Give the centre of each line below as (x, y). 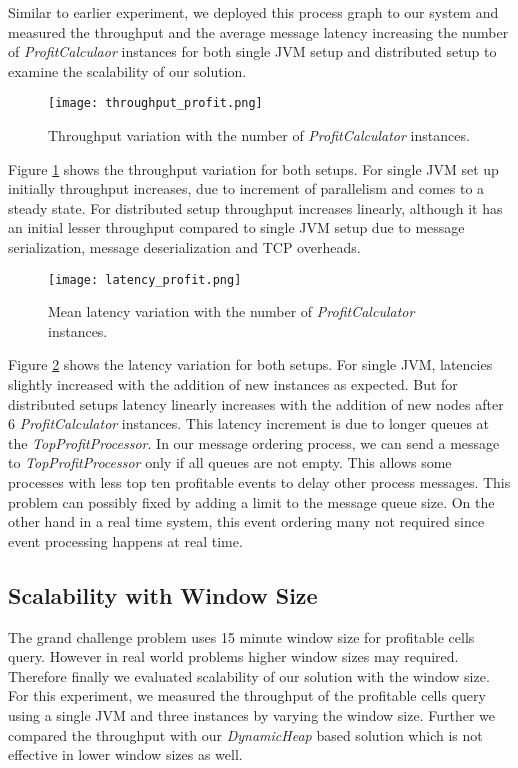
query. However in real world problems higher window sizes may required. (233, 656)
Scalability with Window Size (163, 594)
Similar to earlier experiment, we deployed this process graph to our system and (253, 12)
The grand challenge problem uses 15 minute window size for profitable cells (241, 636)
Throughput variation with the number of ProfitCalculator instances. (259, 135)
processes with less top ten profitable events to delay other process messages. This (259, 482)
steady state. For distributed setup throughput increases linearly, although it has (255, 207)
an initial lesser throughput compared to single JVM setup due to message (236, 227)
